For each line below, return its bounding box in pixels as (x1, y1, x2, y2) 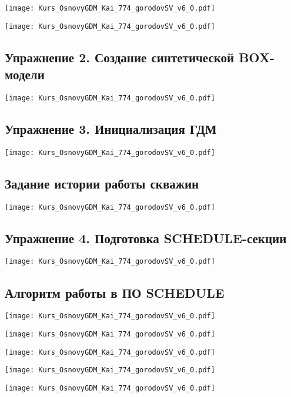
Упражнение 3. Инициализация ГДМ (5, 119, 217, 137)
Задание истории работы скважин (5, 174, 199, 192)
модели (5, 65, 45, 83)
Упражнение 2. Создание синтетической (5, 48, 235, 66)
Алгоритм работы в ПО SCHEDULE (5, 283, 225, 301)
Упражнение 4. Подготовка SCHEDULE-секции (5, 228, 287, 247)
